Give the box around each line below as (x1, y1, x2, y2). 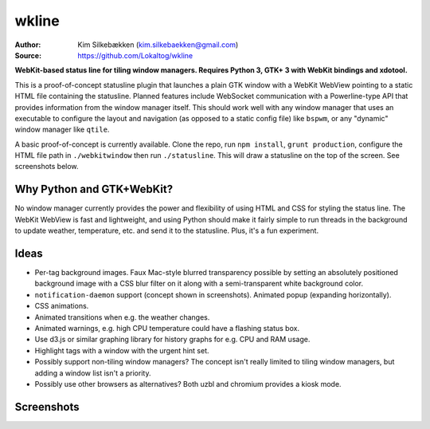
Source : (14, 50, 42, 60)
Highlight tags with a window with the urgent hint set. (34, 345, 209, 355)
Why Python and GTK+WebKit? (14, 183, 174, 196)
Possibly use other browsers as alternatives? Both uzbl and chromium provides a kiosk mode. (34, 379, 342, 388)
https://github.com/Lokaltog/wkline (77, 50, 193, 60)
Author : (14, 40, 41, 49)
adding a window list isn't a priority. (34, 368, 151, 378)
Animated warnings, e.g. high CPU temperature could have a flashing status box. (34, 324, 300, 333)
